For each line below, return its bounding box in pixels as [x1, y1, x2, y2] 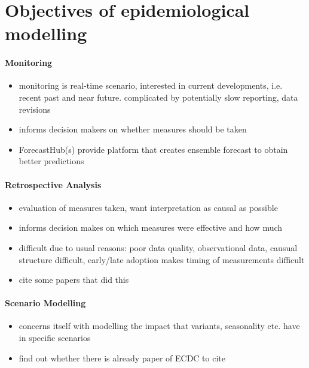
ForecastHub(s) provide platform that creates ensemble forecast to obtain [19, 143, 288, 155]
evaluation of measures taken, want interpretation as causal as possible [19, 201, 278, 213]
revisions [19, 102, 51, 115]
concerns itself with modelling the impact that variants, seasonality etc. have [19, 319, 300, 332]
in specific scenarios [19, 331, 91, 344]
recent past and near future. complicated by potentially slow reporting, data [19, 91, 298, 103]
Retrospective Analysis [5, 178, 102, 191]
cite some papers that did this [19, 273, 129, 286]
